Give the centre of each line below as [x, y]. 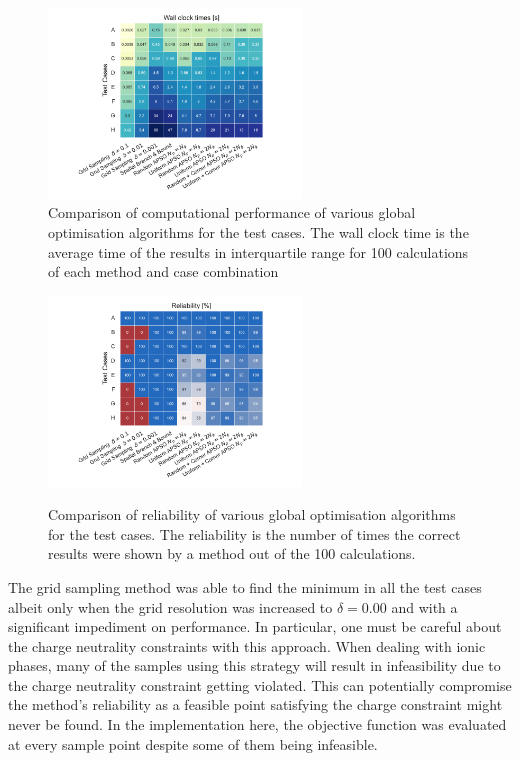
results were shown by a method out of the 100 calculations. [232, 553]
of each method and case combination [163, 271]
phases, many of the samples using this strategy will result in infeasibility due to [254, 665]
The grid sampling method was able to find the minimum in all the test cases [245, 586]
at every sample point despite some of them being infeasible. [193, 743]
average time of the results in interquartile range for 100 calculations [258, 251]
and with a [424, 606]
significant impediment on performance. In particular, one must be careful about [255, 626]
